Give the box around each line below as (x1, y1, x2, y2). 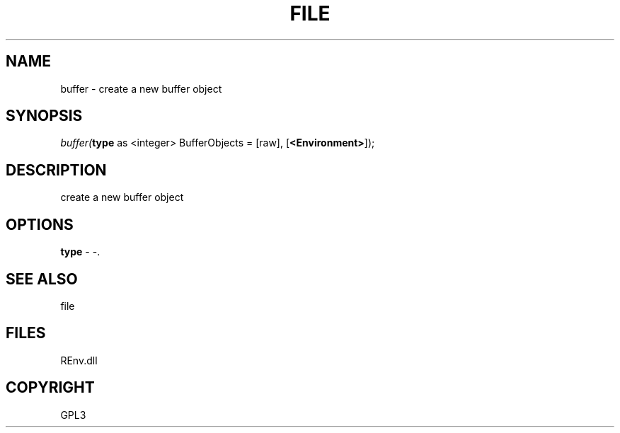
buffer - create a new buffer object (60, 82, 222, 95)
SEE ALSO (6, 270, 78, 288)
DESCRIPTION (6, 161, 107, 179)
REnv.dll (60, 354, 98, 366)
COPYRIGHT (6, 379, 95, 397)
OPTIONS (6, 215, 74, 233)
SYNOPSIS (6, 107, 83, 125)
